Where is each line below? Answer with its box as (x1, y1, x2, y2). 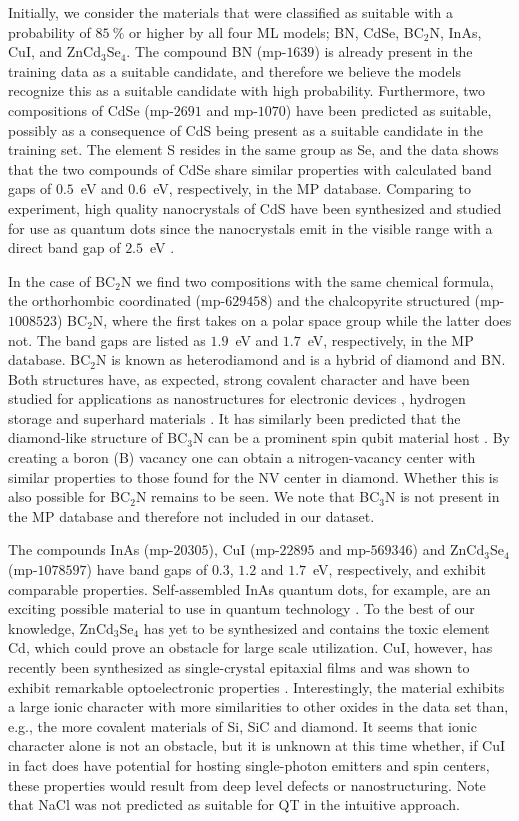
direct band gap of (8, 237, 121, 258)
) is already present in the (314, 41, 473, 62)
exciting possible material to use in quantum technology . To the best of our (8, 598, 475, 619)
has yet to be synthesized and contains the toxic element (143, 617, 490, 638)
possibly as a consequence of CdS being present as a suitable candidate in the (8, 119, 484, 140)
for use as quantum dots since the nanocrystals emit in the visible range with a (8, 217, 493, 238)
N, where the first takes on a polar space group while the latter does (92, 309, 512, 330)
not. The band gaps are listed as (8, 329, 206, 350)
